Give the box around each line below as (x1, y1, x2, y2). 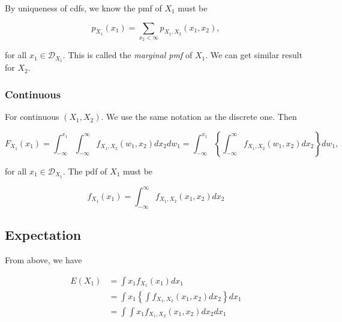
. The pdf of (62, 164, 107, 177)
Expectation (5, 225, 82, 244)
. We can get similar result (205, 49, 303, 61)
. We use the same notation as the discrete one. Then (101, 110, 297, 123)
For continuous (5, 110, 59, 123)
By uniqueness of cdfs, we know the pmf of (5, 2, 162, 14)
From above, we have (5, 254, 82, 266)
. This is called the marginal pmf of (62, 49, 193, 61)
